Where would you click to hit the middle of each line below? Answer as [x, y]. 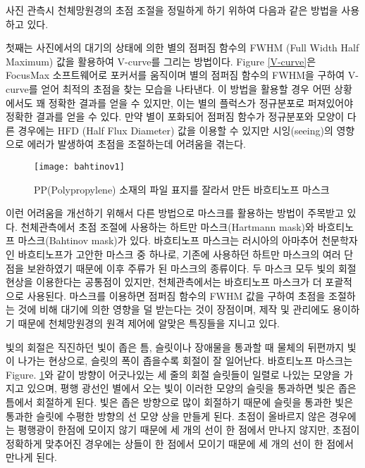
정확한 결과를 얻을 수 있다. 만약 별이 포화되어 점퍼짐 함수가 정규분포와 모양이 [175, 116]
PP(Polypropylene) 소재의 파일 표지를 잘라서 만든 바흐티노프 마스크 [182, 189]
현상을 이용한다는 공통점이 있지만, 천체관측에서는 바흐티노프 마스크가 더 [164, 282]
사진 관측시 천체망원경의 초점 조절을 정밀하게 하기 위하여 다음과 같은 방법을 [172, 10]
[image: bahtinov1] [79, 166]
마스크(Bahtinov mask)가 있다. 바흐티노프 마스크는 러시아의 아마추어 [168, 240]
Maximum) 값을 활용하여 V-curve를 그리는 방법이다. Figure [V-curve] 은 [161, 61]
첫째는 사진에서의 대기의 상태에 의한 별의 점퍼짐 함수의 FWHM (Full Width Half [182, 48]
